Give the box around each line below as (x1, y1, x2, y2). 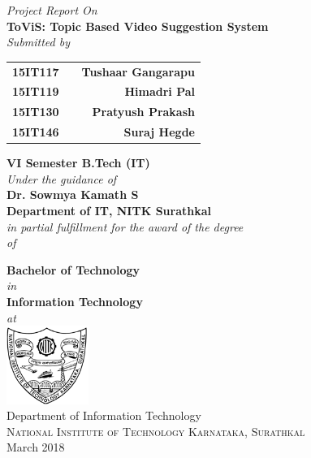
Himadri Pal (124, 83, 195, 100)
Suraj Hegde (123, 123, 195, 140)
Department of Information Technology (6, 407, 201, 424)
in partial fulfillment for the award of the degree (6, 218, 244, 235)
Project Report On (6, 2, 97, 18)
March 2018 (6, 439, 65, 456)
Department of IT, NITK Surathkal (6, 201, 211, 218)
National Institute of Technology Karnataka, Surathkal (6, 422, 305, 439)
